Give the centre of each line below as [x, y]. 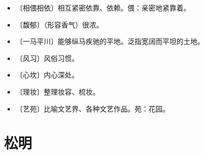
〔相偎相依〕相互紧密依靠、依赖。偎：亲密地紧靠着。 [103, 7]
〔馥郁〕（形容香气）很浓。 [59, 24]
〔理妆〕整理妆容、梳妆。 [58, 91]
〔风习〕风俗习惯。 [47, 58]
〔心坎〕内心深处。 [47, 75]
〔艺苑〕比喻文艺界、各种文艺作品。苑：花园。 [93, 108]
